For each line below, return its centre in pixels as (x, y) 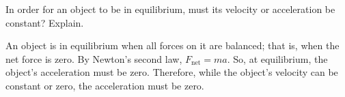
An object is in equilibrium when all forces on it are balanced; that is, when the (172, 45)
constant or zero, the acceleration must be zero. (105, 85)
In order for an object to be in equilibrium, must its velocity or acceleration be (170, 9)
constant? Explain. (45, 22)
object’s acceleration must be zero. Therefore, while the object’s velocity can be (172, 72)
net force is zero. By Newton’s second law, (94, 58)
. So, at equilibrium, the (277, 58)
